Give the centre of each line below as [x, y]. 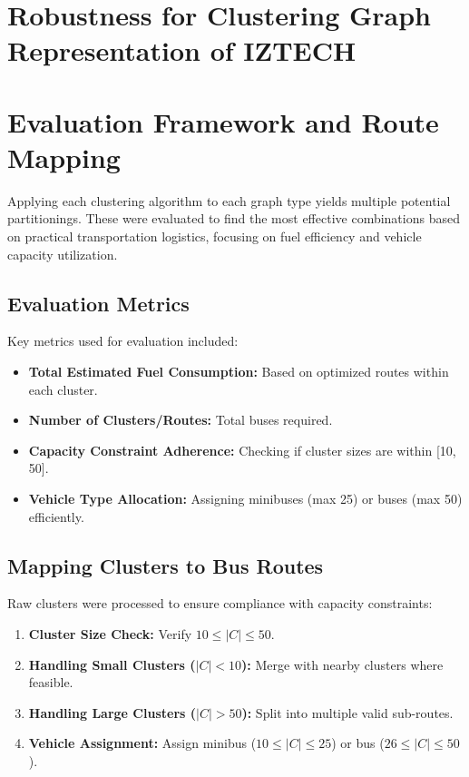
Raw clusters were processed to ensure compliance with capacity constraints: [220, 603]
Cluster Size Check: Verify [110, 634]
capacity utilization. [63, 254]
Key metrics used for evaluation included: [123, 341]
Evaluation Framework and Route [223, 121]
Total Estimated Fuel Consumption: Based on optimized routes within [239, 372]
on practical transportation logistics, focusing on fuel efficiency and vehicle [215, 236]
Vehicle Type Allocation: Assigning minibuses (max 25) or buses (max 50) [245, 499]
